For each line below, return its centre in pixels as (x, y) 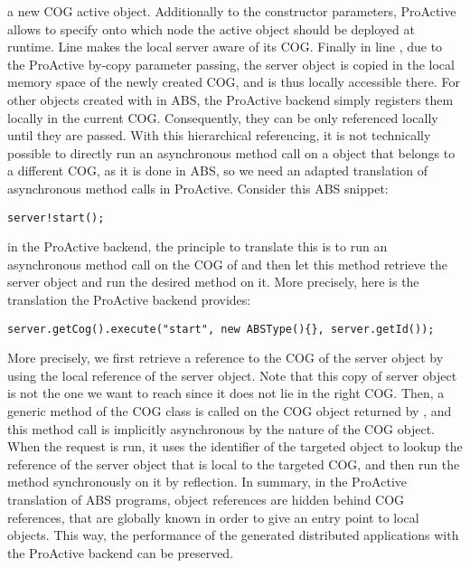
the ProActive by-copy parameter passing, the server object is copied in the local (231, 64)
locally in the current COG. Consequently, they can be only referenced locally (223, 117)
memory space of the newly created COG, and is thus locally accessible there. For (234, 82)
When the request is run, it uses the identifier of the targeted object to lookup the (235, 446)
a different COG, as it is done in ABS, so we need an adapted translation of (217, 170)
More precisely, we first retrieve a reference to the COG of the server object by (226, 358)
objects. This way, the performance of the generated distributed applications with (233, 535)
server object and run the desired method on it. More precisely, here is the (213, 282)
